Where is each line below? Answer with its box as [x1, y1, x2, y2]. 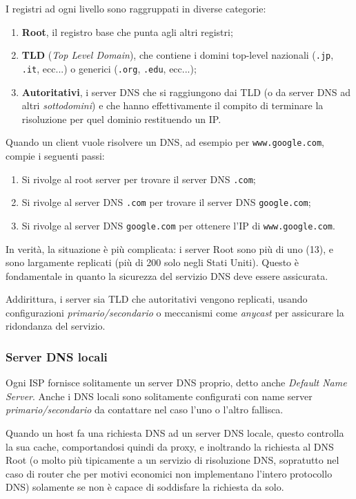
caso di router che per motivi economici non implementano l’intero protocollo [6, 466, 333, 480]
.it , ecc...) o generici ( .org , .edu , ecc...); [21, 61, 197, 75]
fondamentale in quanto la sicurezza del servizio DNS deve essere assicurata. [6, 268, 328, 283]
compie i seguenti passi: [6, 148, 105, 162]
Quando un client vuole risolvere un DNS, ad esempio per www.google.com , [6, 135, 325, 149]
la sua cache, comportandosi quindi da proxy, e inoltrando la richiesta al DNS [6, 439, 334, 453]
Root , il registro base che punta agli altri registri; [21, 24, 233, 39]
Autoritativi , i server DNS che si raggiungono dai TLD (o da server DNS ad [21, 84, 351, 99]
